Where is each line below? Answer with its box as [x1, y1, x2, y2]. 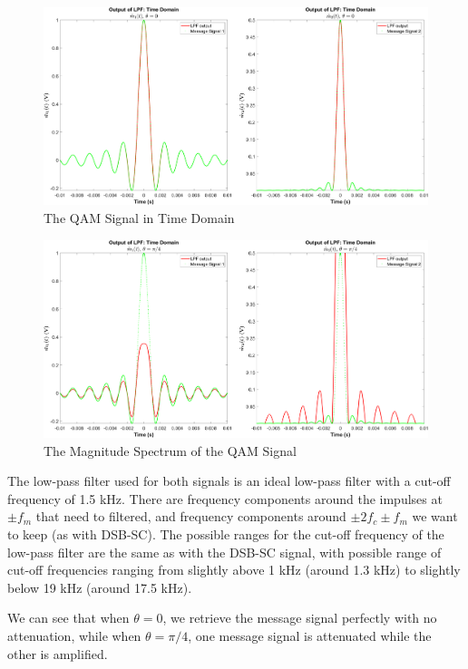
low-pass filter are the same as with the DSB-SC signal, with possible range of [7, 542, 442, 561]
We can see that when [7, 608, 130, 627]
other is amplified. [7, 644, 108, 663]
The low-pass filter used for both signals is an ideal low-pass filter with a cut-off [7, 471, 451, 490]
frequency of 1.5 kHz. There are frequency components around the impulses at [7, 489, 443, 508]
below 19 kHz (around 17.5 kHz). [7, 577, 192, 596]
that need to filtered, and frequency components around [35, 507, 346, 526]
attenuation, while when [7, 625, 141, 645]
